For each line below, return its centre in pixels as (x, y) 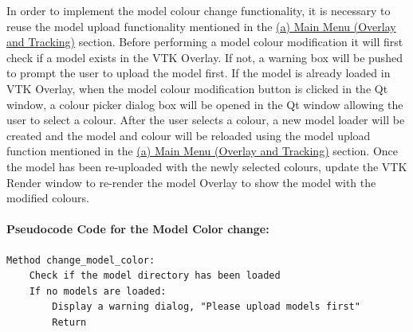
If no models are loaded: (98, 291)
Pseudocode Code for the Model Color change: (138, 229)
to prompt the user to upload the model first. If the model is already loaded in (199, 73)
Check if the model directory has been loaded (155, 276)
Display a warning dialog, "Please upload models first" (206, 307)
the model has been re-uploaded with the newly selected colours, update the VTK (207, 166)
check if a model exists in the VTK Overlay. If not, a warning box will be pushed (205, 57)
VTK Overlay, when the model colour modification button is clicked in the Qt (197, 88)
